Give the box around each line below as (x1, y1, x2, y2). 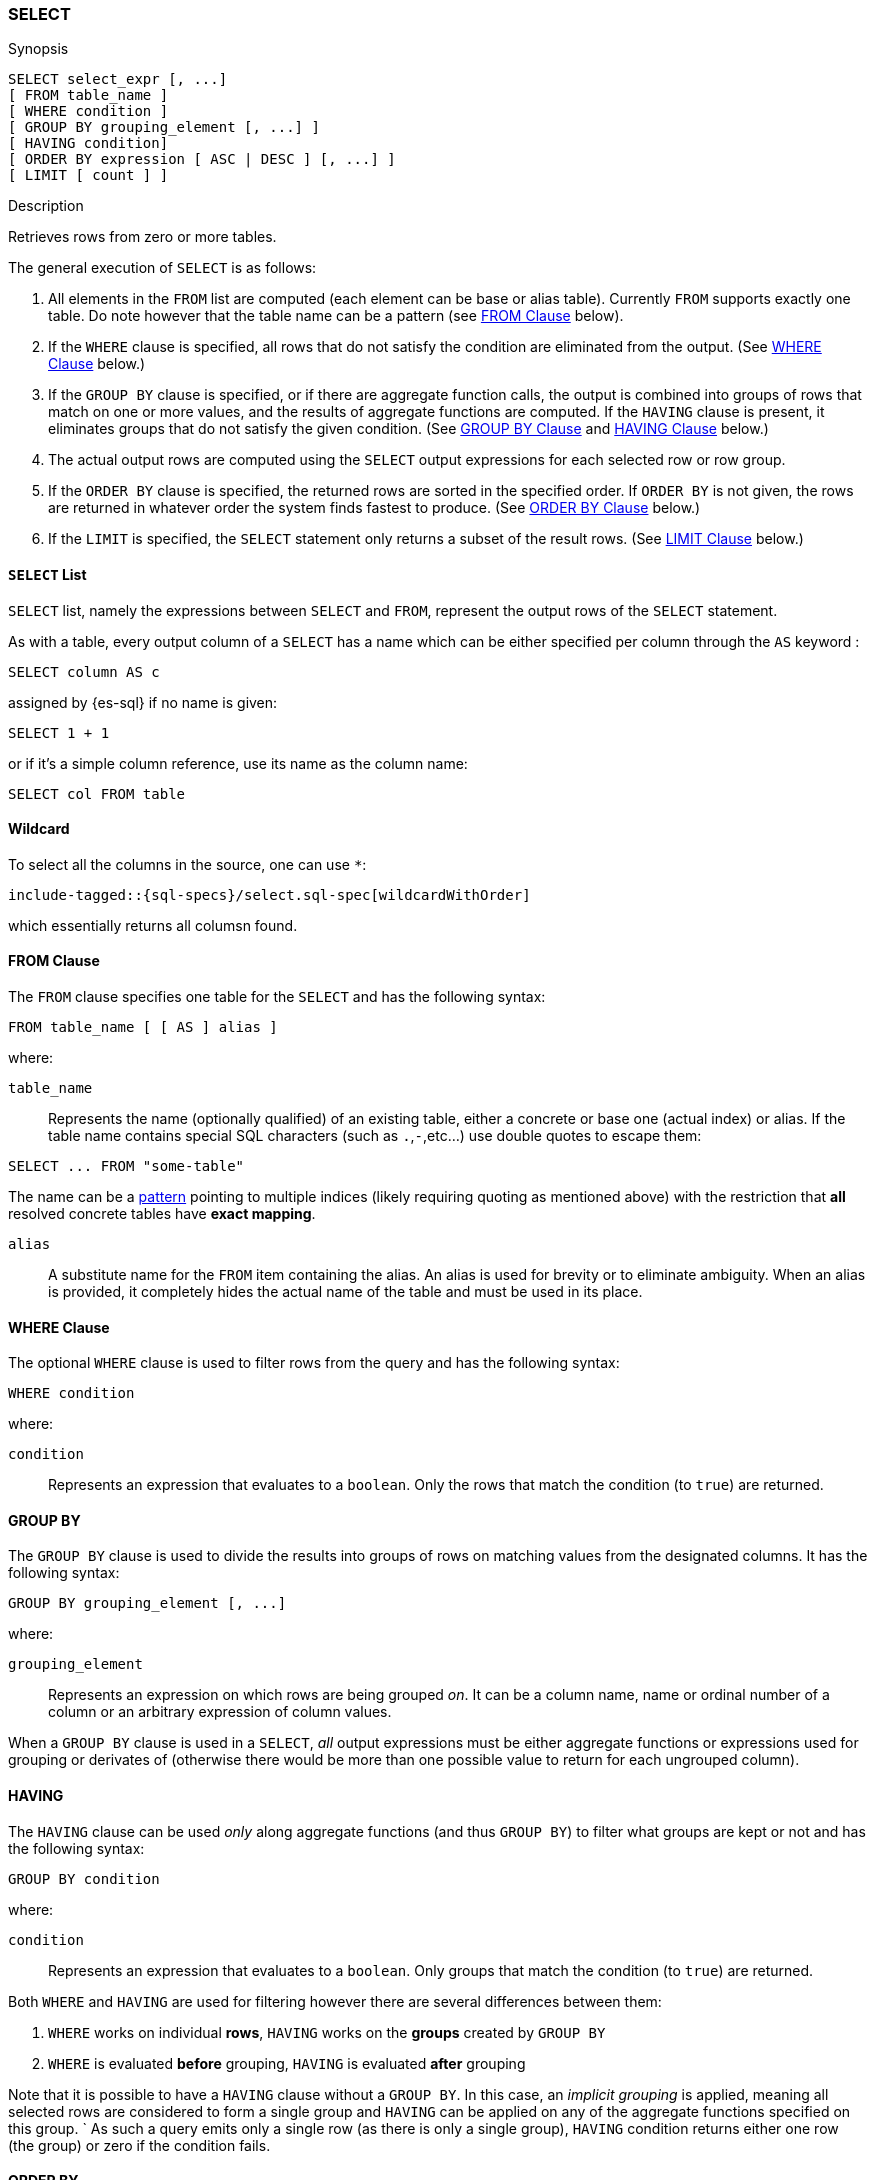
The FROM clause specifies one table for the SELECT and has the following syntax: (8, 988, 546, 1006)
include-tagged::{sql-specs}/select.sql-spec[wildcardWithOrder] (8, 886, 531, 903)
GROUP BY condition (8, 1870, 160, 1887)
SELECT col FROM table (8, 785, 186, 802)
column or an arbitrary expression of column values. (48, 1703, 392, 1721)
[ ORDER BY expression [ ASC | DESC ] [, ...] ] (8, 151, 396, 168)
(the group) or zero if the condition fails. (8, 2136, 271, 2154)
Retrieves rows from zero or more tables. (8, 228, 277, 246)
